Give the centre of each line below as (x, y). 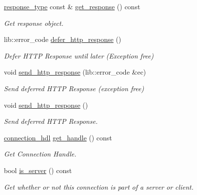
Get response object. (34, 23)
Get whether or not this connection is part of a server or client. (99, 186)
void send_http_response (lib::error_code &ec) (75, 72)
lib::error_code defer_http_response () (63, 39)
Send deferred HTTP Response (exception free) (74, 88)
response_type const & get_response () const (72, 6)
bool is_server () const (38, 170)
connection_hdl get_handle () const (58, 137)
